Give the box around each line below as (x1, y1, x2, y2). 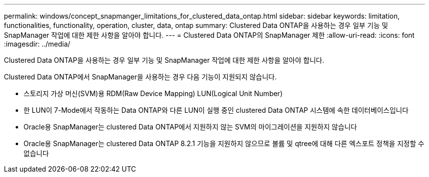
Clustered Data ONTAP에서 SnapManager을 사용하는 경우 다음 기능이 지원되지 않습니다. (4, 73, 277, 81)
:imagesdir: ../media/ (4, 40, 71, 48)
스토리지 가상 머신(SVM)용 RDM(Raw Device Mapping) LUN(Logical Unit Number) (24, 89, 283, 98)
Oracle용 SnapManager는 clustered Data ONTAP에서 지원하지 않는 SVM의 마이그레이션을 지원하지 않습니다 (24, 123, 357, 131)
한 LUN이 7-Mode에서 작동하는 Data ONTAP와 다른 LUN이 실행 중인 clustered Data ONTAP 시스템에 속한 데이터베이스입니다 (24, 106, 409, 114)
